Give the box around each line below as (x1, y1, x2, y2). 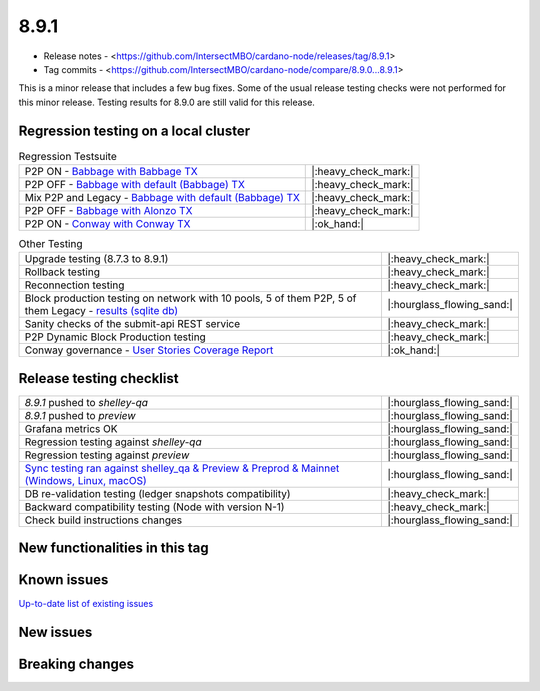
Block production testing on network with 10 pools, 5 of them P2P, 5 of (24, 291, 357, 305)
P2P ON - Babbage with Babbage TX (24, 165, 199, 178)
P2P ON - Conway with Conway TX (24, 217, 191, 230)
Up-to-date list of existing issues (18, 598, 154, 610)
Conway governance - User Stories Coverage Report (24, 343, 274, 357)
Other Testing (18, 237, 84, 251)
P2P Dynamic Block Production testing (24, 330, 207, 344)
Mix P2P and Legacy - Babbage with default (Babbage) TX (24, 191, 300, 204)
